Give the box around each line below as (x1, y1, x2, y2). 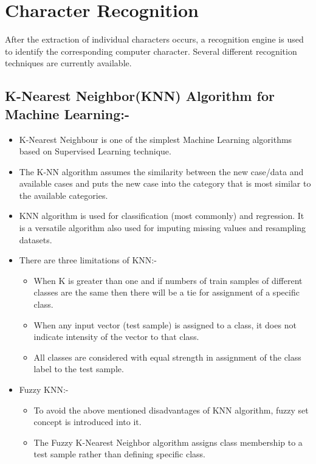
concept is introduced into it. (33, 415, 142, 428)
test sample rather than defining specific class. (33, 448, 205, 460)
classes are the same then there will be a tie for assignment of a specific (33, 286, 300, 299)
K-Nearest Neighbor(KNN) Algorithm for (5, 86, 275, 105)
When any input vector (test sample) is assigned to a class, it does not (33, 318, 297, 331)
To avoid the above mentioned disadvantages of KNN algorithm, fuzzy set (33, 403, 309, 416)
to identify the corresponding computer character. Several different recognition (5, 44, 297, 57)
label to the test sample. (33, 362, 124, 375)
